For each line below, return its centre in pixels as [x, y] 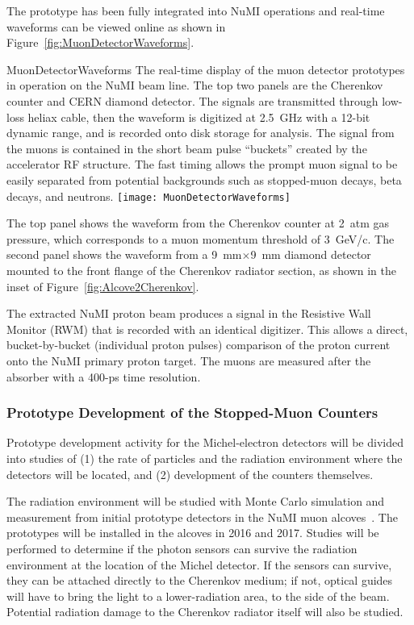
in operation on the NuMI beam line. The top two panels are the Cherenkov [195, 85]
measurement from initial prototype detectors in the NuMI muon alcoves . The [202, 517]
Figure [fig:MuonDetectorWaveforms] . [100, 42]
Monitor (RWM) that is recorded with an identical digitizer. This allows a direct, [207, 329]
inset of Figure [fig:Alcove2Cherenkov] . [103, 286]
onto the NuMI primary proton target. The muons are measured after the [189, 360]
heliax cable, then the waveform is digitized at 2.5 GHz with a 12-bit [199, 117]
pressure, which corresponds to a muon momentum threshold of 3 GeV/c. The [201, 238]
